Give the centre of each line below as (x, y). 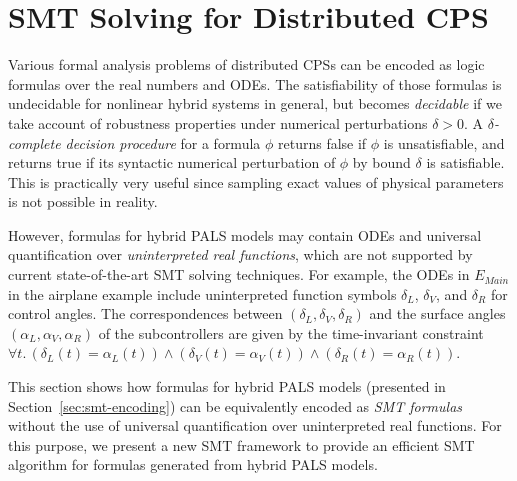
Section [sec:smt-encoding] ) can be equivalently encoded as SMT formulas (235, 405)
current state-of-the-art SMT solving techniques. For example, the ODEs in (239, 274)
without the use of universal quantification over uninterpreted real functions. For (255, 425)
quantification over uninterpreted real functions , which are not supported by (240, 254)
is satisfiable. (465, 162)
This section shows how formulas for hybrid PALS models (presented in (227, 386)
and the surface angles (437, 313)
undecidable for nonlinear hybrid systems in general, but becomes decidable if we (255, 103)
